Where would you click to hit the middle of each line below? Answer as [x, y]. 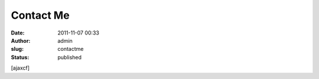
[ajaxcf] [20, 68]
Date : [18, 33]
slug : [17, 49]
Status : [20, 57]
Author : [21, 40]
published [70, 57]
